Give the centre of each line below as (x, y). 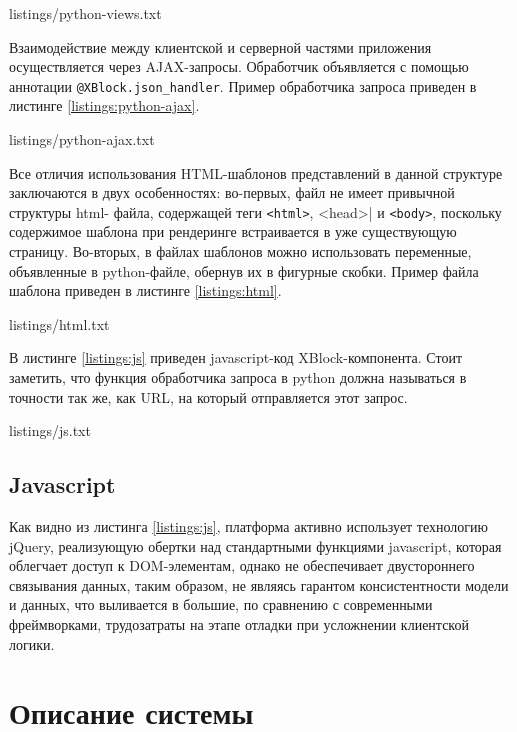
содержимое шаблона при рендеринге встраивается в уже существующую (233, 231)
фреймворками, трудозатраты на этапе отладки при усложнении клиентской (239, 623)
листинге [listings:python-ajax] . (104, 105)
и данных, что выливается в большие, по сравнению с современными (221, 604)
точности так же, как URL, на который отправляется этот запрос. (208, 396)
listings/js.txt (50, 430)
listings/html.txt (59, 323)
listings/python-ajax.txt (82, 139)
